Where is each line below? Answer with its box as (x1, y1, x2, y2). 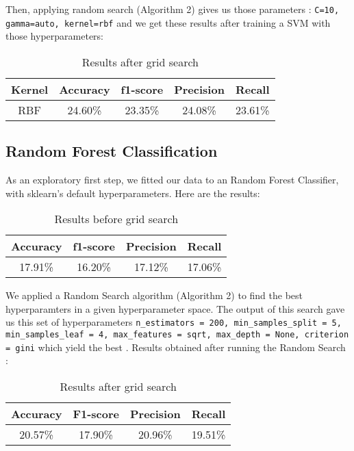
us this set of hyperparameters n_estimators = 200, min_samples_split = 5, (5, 315, 342, 329)
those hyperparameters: (5, 29, 103, 43)
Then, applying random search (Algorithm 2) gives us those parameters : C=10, (5, 2, 340, 16)
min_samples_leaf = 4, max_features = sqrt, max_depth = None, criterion (5, 330, 349, 340)
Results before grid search (54, 211, 179, 227)
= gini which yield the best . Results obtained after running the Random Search (5, 339, 346, 354)
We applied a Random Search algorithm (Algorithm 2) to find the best (5, 288, 303, 302)
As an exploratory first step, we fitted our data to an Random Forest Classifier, (5, 172, 339, 187)
